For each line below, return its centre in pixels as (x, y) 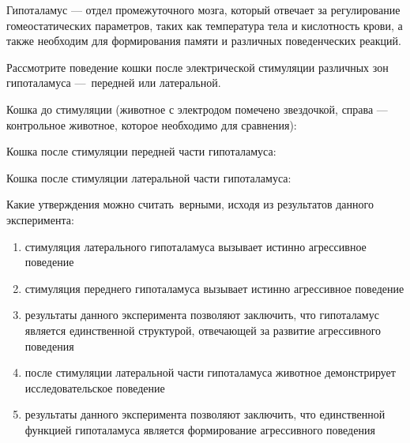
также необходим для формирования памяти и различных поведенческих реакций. (204, 41)
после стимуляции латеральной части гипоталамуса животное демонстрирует (210, 372)
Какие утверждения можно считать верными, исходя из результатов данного (190, 204)
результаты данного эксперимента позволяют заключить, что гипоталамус (202, 315)
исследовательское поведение (95, 387)
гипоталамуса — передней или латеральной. (114, 83)
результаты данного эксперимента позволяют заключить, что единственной (205, 414)
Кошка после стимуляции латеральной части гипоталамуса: (149, 177)
